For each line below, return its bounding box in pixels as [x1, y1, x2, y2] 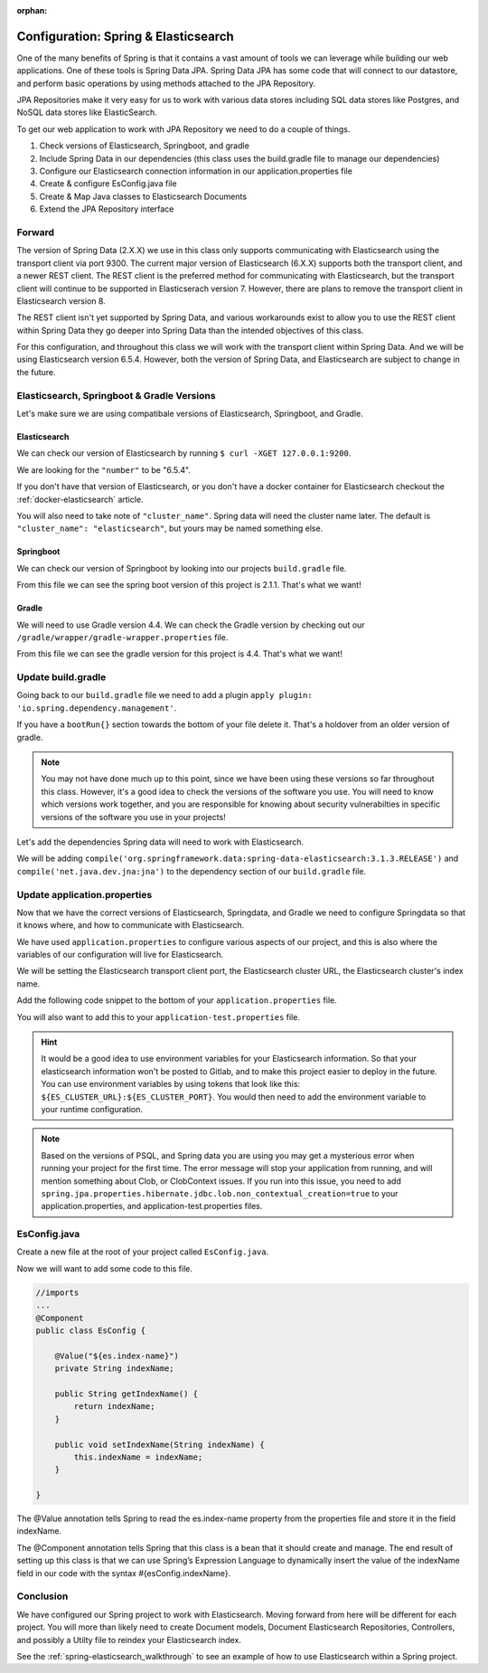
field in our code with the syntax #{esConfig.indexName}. [16, 1567, 231, 1578]
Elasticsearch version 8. [16, 295, 106, 307]
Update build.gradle [16, 671, 107, 684]
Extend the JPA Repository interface [39, 203, 174, 214]
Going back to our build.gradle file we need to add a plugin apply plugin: [16, 690, 313, 701]
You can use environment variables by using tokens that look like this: [41, 1079, 301, 1090]
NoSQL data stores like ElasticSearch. [16, 107, 157, 118]
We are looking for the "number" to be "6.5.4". [16, 464, 192, 475]
